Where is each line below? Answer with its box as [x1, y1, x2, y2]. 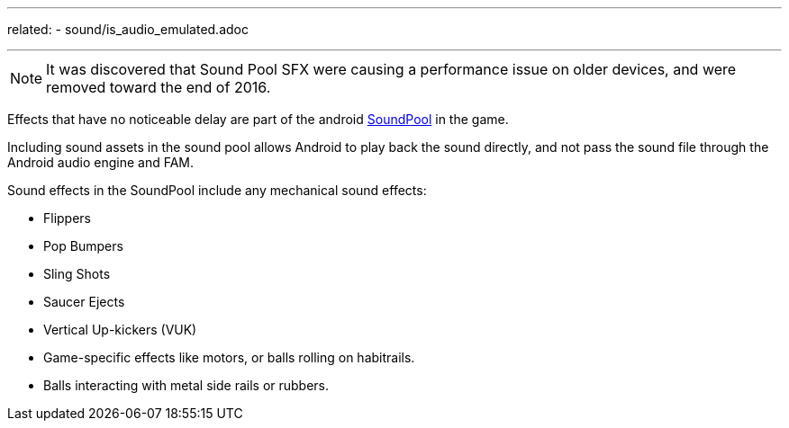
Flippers [43, 210, 92, 226]
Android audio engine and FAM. [7, 155, 195, 170]
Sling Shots [43, 266, 111, 281]
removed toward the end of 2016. [46, 78, 271, 96]
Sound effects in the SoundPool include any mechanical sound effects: [7, 183, 427, 198]
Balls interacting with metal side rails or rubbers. [43, 378, 330, 393]
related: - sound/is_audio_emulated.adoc [7, 22, 249, 37]
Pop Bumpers [43, 238, 123, 254]
